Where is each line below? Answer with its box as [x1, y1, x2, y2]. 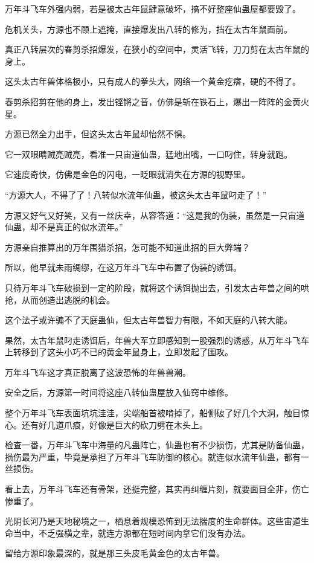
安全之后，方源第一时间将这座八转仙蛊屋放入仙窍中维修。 [5, 386, 233, 399]
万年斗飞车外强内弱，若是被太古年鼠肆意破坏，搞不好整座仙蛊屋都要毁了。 [5, 2, 301, 14]
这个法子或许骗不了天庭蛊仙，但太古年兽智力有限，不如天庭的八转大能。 [5, 314, 292, 326]
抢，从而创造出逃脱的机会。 [5, 293, 115, 306]
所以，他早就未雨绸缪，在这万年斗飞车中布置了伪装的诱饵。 [5, 261, 242, 274]
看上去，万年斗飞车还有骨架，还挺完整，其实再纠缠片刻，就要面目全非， [5, 483, 292, 495]
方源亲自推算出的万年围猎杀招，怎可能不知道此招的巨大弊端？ [5, 240, 250, 253]
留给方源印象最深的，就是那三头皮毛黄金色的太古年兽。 [5, 547, 225, 559]
